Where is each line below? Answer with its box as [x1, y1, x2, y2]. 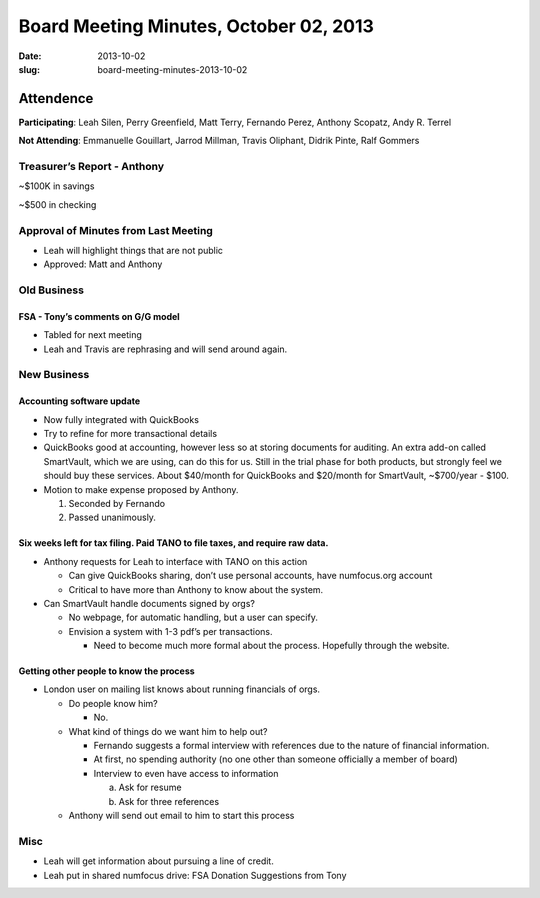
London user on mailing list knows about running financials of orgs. [43, 683, 320, 695]
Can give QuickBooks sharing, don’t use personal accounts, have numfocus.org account [68, 570, 433, 582]
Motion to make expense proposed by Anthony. [43, 483, 239, 495]
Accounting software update [18, 395, 141, 407]
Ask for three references [118, 795, 220, 807]
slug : [18, 63, 40, 75]
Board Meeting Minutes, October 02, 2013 [18, 15, 375, 37]
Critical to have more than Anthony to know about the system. [68, 583, 324, 595]
